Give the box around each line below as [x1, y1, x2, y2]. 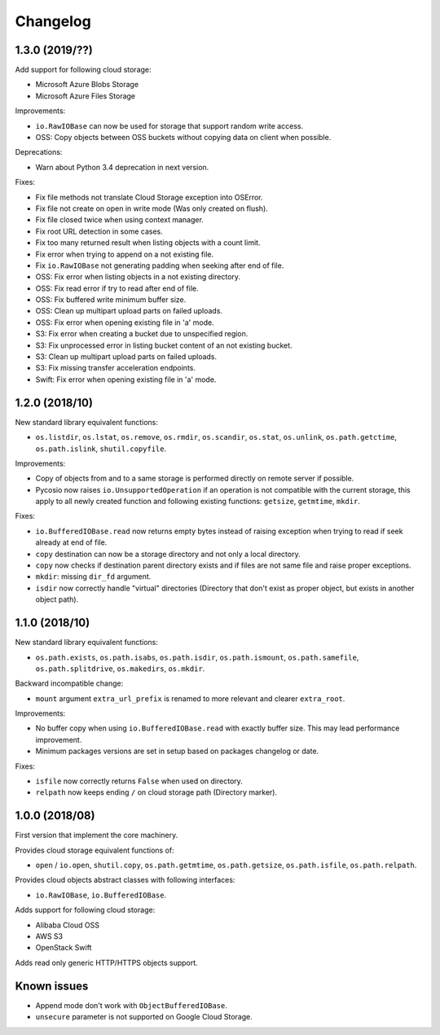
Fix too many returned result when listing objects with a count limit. [35, 238, 261, 248]
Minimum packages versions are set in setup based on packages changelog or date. [35, 746, 319, 757]
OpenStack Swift [35, 943, 92, 953]
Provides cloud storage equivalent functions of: [15, 845, 174, 855]
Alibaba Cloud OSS [35, 920, 99, 930]
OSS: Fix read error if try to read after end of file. [35, 283, 199, 293]
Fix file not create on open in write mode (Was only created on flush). [35, 204, 268, 213]
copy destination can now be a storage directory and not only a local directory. [35, 549, 301, 559]
